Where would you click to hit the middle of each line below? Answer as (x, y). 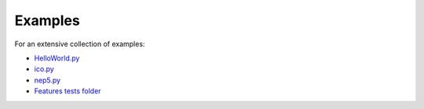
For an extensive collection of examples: (80, 44)
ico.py (44, 69)
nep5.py (48, 80)
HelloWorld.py (57, 58)
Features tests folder (68, 91)
